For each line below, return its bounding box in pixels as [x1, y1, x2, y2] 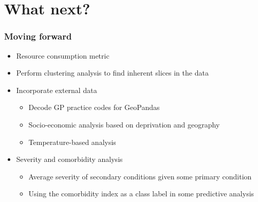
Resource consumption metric [16, 50, 109, 61]
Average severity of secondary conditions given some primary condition [28, 171, 252, 181]
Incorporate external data [16, 84, 97, 95]
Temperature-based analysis [28, 136, 116, 147]
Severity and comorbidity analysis [16, 154, 123, 164]
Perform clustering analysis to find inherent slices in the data [16, 67, 209, 78]
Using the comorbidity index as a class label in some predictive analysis [28, 188, 254, 199]
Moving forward [4, 30, 72, 43]
